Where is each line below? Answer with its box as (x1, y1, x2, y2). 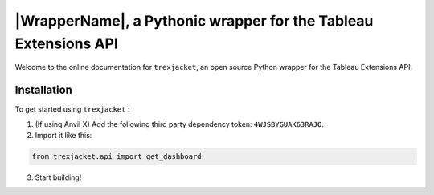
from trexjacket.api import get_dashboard (31, 152, 202, 161)
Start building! (35, 173, 82, 182)
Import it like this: (35, 131, 92, 140)
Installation (14, 83, 72, 97)
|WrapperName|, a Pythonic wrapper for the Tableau (14, 12, 374, 30)
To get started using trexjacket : (14, 104, 130, 114)
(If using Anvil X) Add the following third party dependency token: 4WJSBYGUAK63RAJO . (35, 119, 325, 128)
